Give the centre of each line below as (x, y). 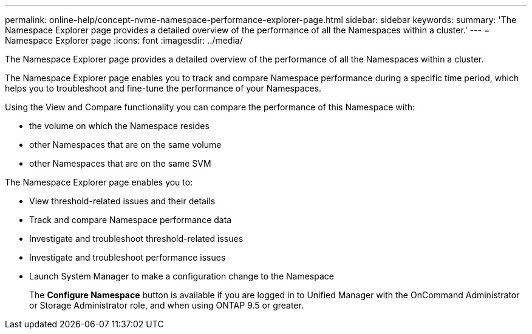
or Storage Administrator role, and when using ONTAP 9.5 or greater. (166, 305)
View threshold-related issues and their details (122, 201)
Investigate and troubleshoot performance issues (128, 257)
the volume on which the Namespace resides (119, 126)
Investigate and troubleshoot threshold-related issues (136, 239)
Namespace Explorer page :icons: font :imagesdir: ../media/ (124, 40)
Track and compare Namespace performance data (131, 220)
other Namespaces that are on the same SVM (120, 163)
